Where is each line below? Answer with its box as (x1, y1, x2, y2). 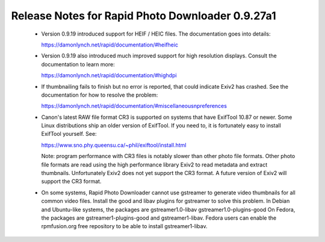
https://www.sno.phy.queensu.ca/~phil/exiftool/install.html (41, 141, 187, 148)
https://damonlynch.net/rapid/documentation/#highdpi (41, 72, 177, 79)
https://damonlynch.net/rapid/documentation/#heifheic (41, 41, 179, 48)
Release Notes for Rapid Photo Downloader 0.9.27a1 (11, 9, 276, 22)
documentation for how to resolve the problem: (41, 91, 158, 98)
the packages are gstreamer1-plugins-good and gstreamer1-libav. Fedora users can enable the (41, 214, 277, 221)
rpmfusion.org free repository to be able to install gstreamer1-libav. (41, 223, 208, 230)
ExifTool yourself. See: (41, 130, 97, 138)
